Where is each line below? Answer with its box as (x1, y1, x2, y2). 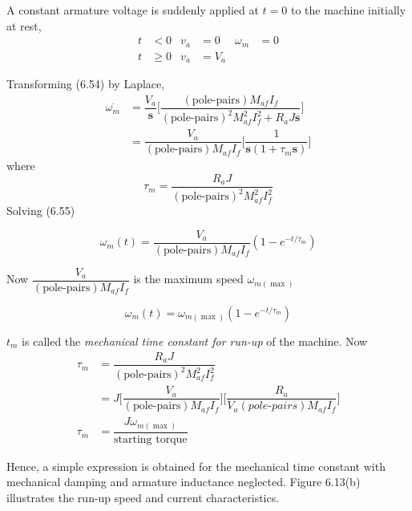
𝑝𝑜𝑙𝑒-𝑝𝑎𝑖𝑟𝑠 (248, 400, 298, 412)
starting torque (114, 433, 188, 445)
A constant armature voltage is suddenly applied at (6, 2, 259, 18)
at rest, (6, 17, 42, 34)
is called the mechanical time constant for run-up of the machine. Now (22, 333, 368, 349)
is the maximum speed (133, 270, 244, 287)
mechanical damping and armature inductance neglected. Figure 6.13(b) (6, 473, 361, 490)
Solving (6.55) (6, 202, 75, 219)
